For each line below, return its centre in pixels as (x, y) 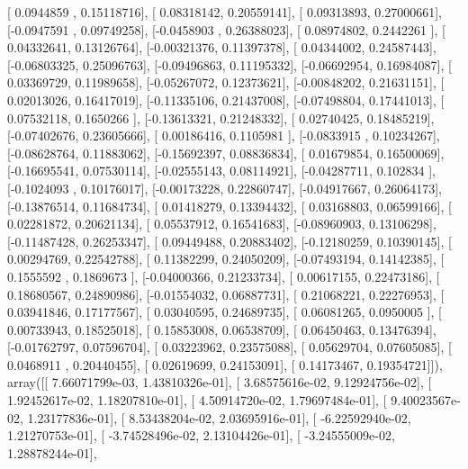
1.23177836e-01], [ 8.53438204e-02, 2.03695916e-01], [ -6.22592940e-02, (219, 417)
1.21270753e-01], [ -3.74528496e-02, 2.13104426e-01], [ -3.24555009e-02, (201, 435)
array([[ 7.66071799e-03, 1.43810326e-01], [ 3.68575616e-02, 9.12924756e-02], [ (220, 382)
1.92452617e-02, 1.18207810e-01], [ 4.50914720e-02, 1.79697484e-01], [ (197, 400)
